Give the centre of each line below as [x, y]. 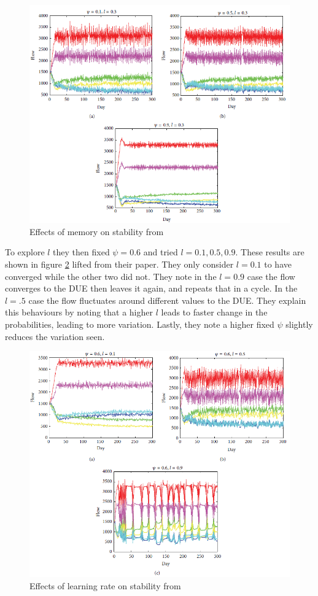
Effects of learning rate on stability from [105, 585]
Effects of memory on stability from [97, 231]
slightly [299, 324]
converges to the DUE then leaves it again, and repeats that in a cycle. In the [151, 288]
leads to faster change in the [214, 312]
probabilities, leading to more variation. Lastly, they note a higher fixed [140, 324]
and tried [161, 252]
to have [278, 264]
